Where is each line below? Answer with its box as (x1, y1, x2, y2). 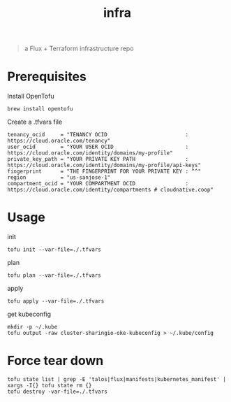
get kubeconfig (7, 310, 51, 319)
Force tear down (7, 353, 104, 368)
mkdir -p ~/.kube (7, 324, 58, 331)
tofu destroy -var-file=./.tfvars (7, 388, 108, 395)
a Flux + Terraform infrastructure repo (24, 44, 134, 53)
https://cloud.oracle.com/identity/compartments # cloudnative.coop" (7, 187, 214, 194)
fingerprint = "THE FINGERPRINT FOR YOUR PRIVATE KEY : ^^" (7, 168, 201, 175)
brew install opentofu (7, 106, 73, 113)
